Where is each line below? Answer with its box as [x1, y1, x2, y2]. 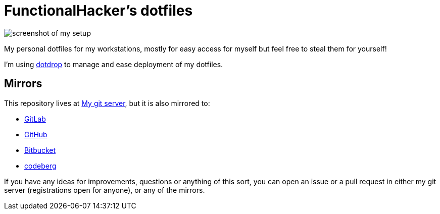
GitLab [24, 114, 46, 123]
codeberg [24, 161, 57, 170]
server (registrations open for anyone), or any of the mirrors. [4, 185, 205, 194]
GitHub [24, 130, 47, 139]
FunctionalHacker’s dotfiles [4, 2, 193, 19]
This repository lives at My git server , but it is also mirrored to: [4, 98, 210, 108]
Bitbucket [24, 145, 56, 154]
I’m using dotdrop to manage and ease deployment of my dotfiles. [4, 60, 223, 69]
